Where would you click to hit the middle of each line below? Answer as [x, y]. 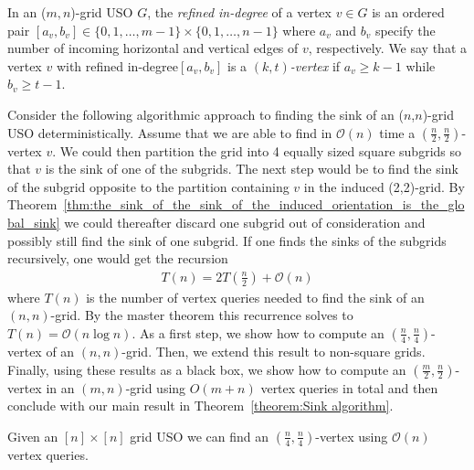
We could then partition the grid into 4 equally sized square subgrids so [261, 150]
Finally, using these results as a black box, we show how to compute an [207, 369]
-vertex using [352, 436]
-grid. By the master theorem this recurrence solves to [202, 315]
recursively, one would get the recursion [118, 258]
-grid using [156, 387]
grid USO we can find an [200, 436]
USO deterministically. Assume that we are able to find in [170, 132]
